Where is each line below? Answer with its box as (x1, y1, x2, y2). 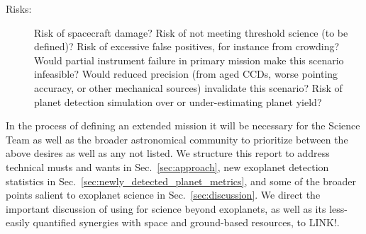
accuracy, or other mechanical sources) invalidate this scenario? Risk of (34, 80, 343, 95)
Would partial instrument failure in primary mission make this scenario (34, 52, 344, 67)
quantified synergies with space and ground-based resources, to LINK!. (33, 215, 340, 230)
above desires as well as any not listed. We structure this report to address (6, 146, 330, 160)
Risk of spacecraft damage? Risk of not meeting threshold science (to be (34, 25, 348, 40)
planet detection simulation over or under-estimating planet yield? (34, 94, 322, 109)
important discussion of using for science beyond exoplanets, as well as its (6, 201, 326, 216)
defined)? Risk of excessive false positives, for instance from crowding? (34, 39, 340, 54)
